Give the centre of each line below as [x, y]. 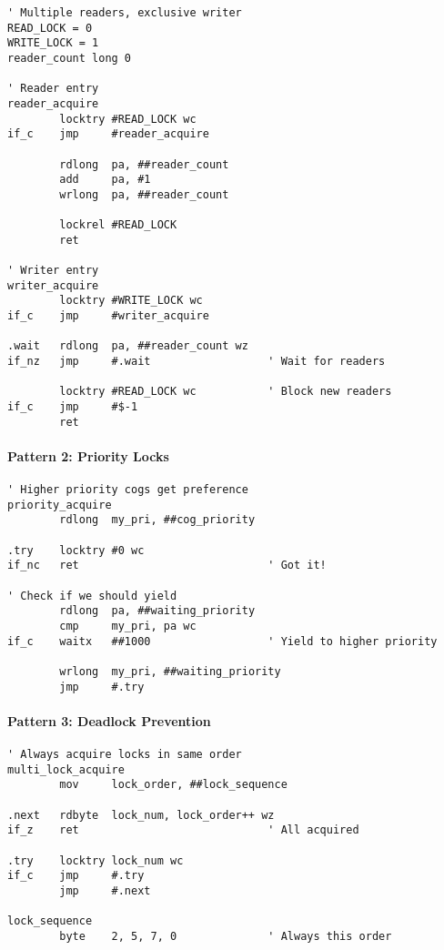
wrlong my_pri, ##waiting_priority [170, 672]
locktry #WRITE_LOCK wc [131, 301]
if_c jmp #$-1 [73, 407]
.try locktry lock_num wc [96, 860]
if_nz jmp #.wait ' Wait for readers [197, 362]
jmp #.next [105, 891]
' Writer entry [53, 271]
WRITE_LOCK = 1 [53, 43]
